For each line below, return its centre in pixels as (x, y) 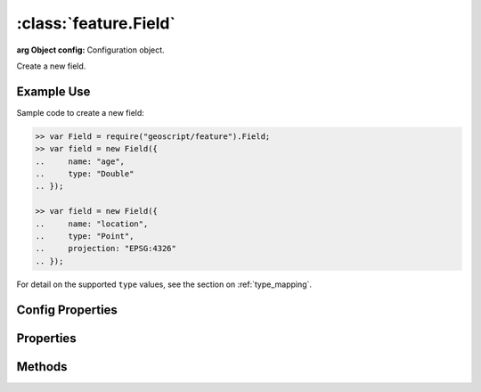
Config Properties (67, 310)
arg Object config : (51, 50)
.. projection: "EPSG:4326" (106, 249)
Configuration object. (126, 50)
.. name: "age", (80, 161)
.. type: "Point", (85, 236)
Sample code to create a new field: (80, 112)
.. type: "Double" (85, 174)
